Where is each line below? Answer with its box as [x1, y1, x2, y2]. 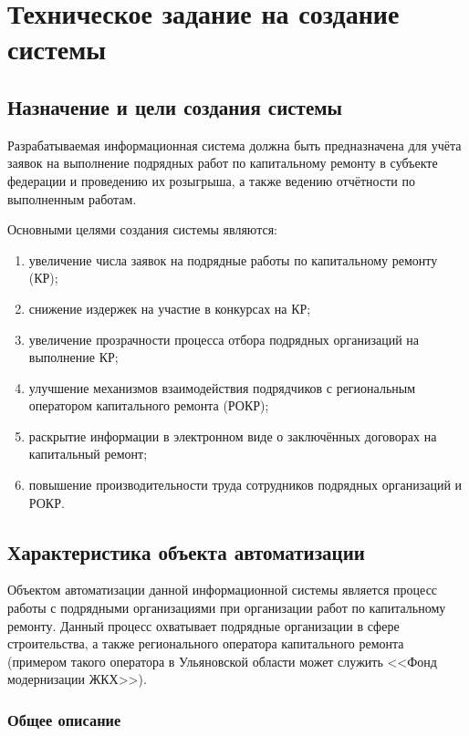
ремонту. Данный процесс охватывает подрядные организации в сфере [7, 616, 400, 635]
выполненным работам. [7, 189, 137, 208]
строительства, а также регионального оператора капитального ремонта [7, 634, 404, 653]
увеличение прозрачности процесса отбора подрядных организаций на [28, 329, 419, 348]
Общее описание [7, 708, 121, 731]
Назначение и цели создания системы [7, 92, 342, 120]
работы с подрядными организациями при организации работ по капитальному [7, 598, 446, 617]
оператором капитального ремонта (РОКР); [28, 396, 269, 415]
